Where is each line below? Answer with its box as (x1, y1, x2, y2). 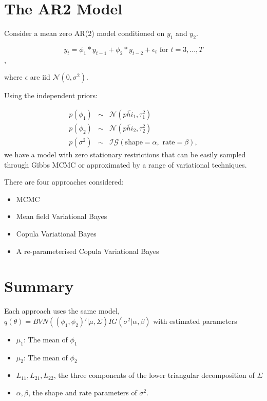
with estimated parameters (153, 315, 237, 326)
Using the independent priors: (4, 90, 98, 101)
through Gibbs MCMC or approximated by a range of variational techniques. (4, 159, 247, 170)
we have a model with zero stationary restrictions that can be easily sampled (4, 149, 246, 159)
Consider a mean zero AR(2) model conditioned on (4, 28, 165, 39)
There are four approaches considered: (4, 176, 124, 187)
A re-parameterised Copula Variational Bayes (16, 245, 159, 256)
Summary (4, 276, 74, 297)
